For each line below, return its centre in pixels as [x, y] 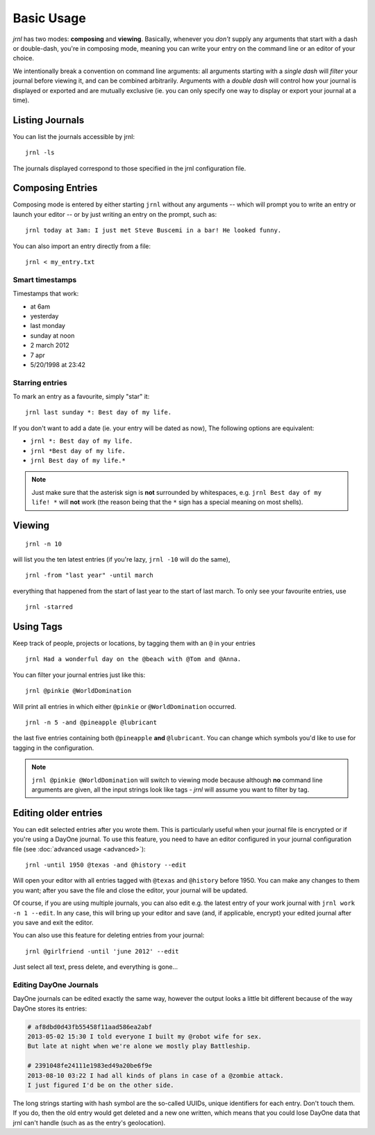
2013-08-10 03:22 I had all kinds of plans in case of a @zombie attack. [156, 1075]
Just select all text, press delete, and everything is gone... [95, 967]
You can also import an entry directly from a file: [82, 246]
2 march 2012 [50, 345]
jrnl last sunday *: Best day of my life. [99, 413]
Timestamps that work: [46, 294]
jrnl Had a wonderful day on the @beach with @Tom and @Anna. [133, 659]
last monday [48, 326]
